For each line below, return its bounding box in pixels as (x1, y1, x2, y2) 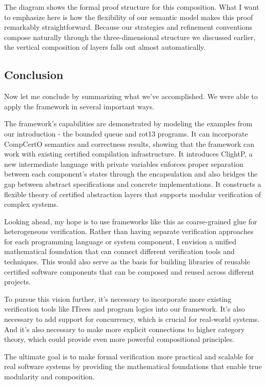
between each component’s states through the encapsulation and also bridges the (4, 168, 258, 179)
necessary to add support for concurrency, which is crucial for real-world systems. (4, 314, 260, 324)
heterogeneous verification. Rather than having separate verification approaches (4, 226, 254, 237)
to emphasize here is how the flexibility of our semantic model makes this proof (4, 11, 253, 22)
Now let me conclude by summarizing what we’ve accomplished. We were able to (4, 91, 258, 102)
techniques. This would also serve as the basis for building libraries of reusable (4, 256, 250, 267)
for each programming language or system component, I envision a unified (4, 236, 237, 246)
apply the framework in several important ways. (4, 101, 155, 111)
